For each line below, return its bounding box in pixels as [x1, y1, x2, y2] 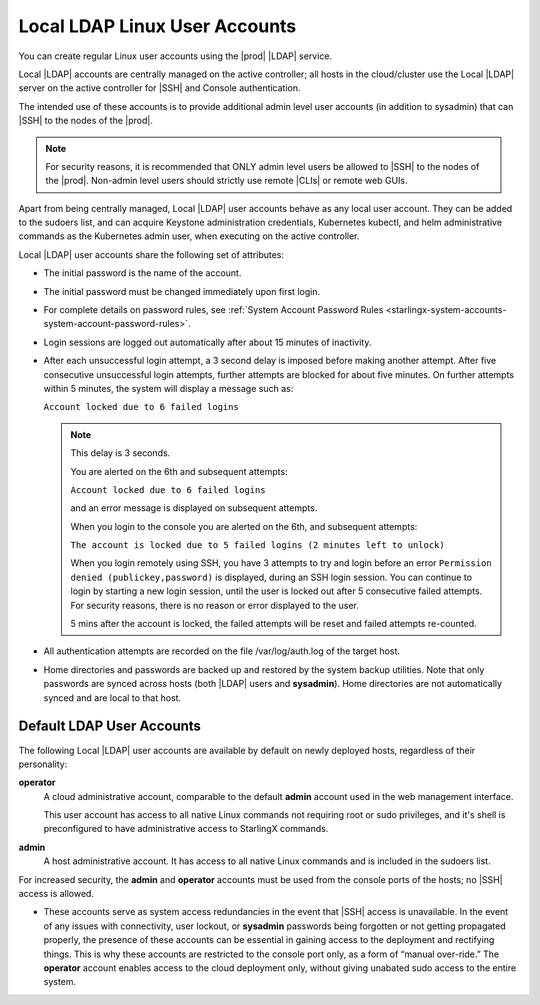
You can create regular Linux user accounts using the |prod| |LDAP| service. [18, 50, 333, 62]
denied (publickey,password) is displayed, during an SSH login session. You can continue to [70, 571, 473, 583]
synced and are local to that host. [43, 691, 182, 704]
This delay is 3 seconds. [70, 447, 171, 459]
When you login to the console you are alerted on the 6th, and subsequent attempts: [70, 520, 418, 532]
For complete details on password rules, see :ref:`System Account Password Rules [43, 304, 384, 316]
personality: [18, 758, 68, 770]
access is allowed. [18, 888, 95, 900]
